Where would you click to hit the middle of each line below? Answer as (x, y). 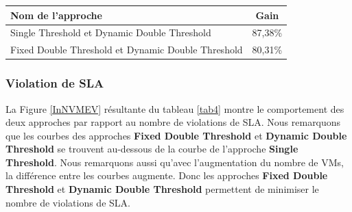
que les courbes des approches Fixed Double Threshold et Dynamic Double (176, 135)
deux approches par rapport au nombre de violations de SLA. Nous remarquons (173, 122)
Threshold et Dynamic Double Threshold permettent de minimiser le (162, 189)
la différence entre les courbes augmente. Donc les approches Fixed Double (167, 175)
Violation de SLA (55, 83)
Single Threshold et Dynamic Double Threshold (111, 32)
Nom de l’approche (56, 15)
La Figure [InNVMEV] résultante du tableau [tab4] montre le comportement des (175, 108)
